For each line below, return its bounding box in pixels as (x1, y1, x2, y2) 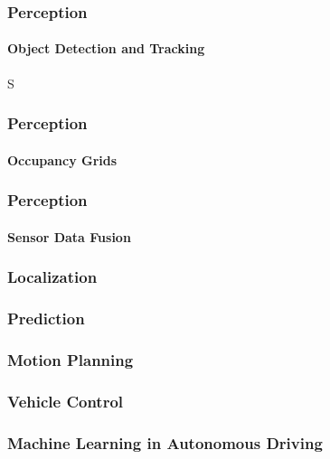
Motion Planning (7, 348, 134, 370)
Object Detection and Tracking (7, 39, 205, 58)
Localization (7, 266, 98, 288)
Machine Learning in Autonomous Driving (7, 431, 323, 454)
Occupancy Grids (7, 150, 118, 169)
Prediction (7, 307, 85, 330)
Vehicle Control (7, 389, 124, 412)
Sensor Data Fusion (7, 227, 131, 246)
